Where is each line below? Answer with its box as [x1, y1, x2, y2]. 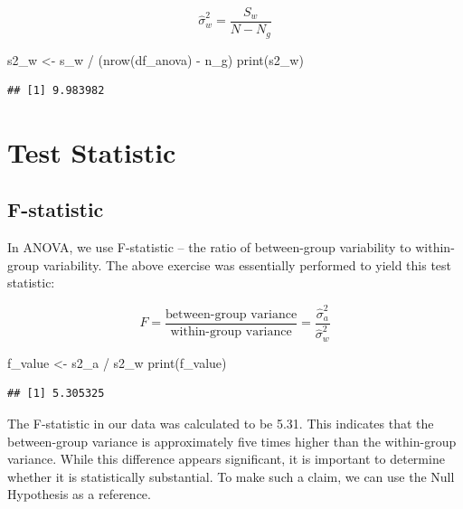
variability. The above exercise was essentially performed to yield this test [43, 255, 452, 274]
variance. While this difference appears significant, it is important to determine [7, 449, 445, 468]
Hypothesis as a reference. [7, 485, 151, 504]
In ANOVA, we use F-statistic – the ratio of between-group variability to [7, 238, 411, 257]
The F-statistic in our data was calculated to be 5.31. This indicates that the [7, 414, 434, 433]
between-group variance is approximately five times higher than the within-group [7, 431, 457, 450]
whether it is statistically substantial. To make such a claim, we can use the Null [7, 467, 455, 485]
